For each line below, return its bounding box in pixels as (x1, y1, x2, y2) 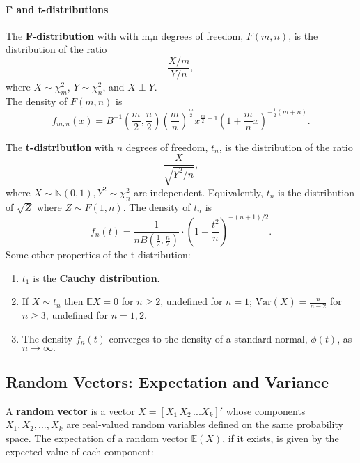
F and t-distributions (6, 1, 109, 16)
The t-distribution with (6, 139, 114, 154)
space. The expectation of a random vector (6, 430, 188, 445)
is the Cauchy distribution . (33, 270, 160, 285)
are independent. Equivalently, (134, 185, 263, 199)
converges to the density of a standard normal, (109, 331, 308, 345)
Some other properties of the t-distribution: (6, 247, 191, 262)
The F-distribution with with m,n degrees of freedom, (6, 28, 244, 42)
